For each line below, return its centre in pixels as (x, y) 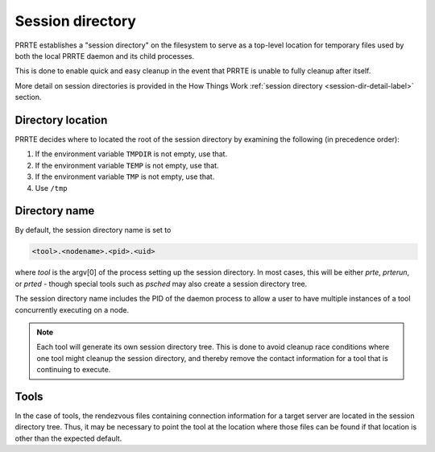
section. (28, 97)
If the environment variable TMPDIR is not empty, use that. (131, 154)
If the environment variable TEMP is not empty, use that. (127, 165)
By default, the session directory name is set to (93, 230)
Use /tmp (51, 188)
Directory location (61, 120)
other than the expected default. (68, 438)
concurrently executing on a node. (72, 309)
